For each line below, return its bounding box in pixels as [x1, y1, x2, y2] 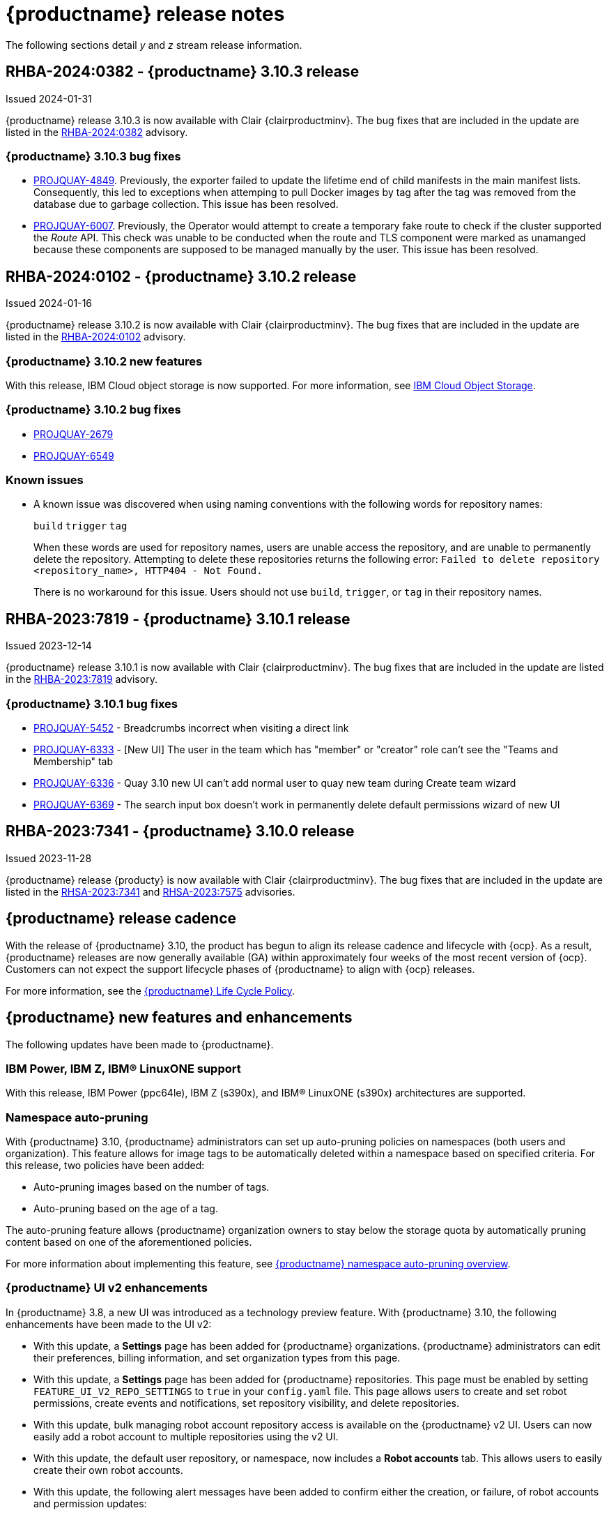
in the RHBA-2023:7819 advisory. [6, 673, 157, 686]
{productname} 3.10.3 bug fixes [6, 149, 181, 163]
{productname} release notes [6, 2, 285, 26]
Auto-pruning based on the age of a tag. [33, 1203, 218, 1215]
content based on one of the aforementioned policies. [6, 1236, 252, 1249]
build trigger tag [33, 520, 128, 532]
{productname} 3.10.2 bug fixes [6, 402, 181, 417]
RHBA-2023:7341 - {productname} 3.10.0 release [6, 822, 355, 841]
